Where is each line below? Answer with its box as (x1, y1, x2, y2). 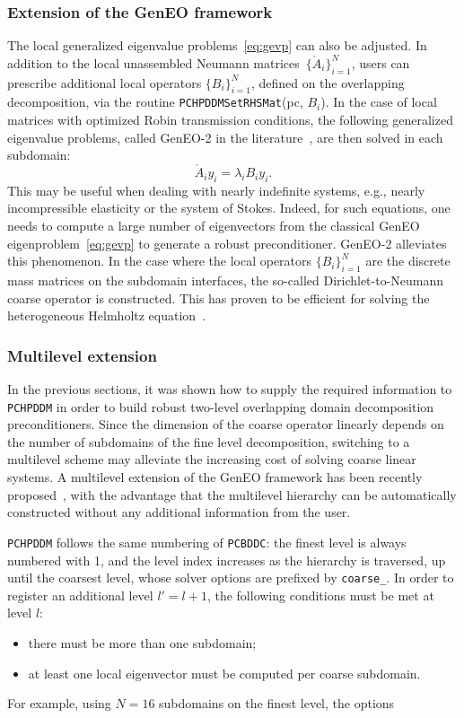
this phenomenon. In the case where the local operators (7, 251, 312, 270)
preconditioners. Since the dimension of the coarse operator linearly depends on (7, 415, 444, 433)
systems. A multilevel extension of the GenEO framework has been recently (7, 468, 423, 486)
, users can (351, 53, 410, 72)
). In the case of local (320, 92, 437, 111)
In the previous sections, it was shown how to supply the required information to (7, 380, 452, 398)
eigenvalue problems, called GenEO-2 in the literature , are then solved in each (7, 127, 443, 146)
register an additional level (7, 585, 153, 604)
